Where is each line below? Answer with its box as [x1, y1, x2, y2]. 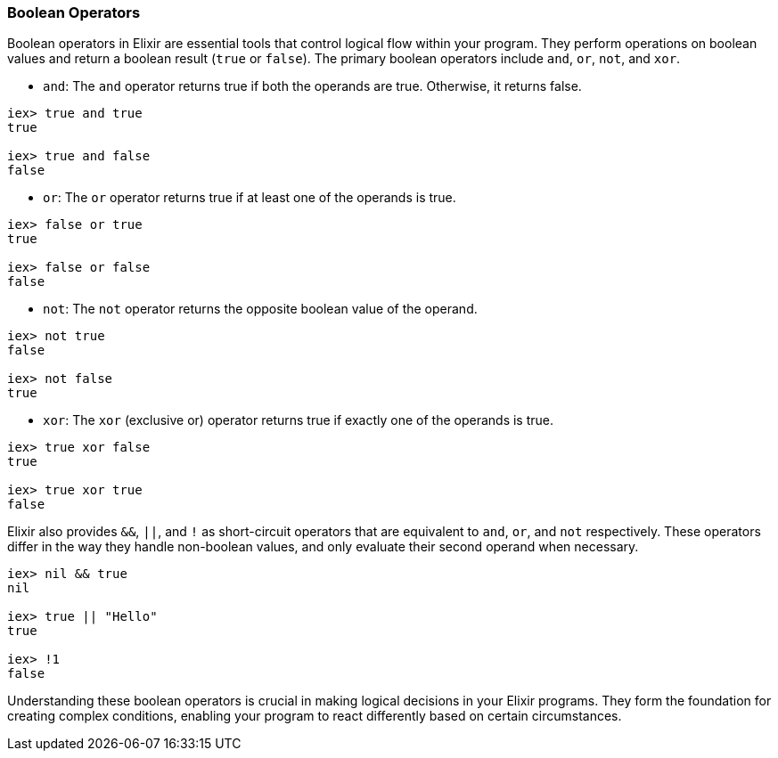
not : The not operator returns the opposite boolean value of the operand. [43, 301, 478, 317]
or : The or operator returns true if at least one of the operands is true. [43, 190, 456, 206]
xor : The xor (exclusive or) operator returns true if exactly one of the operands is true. [43, 412, 553, 428]
